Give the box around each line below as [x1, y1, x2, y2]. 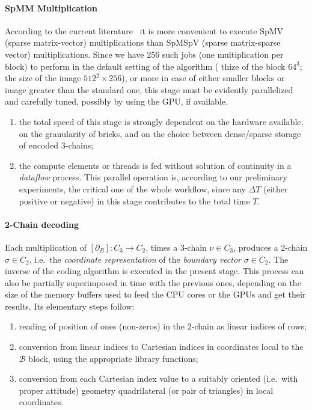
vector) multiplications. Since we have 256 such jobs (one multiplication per [5, 47, 284, 60]
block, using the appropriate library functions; [28, 352, 198, 364]
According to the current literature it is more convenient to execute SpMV [5, 24, 284, 37]
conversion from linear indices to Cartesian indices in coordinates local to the [19, 340, 304, 353]
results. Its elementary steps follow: [5, 299, 135, 312]
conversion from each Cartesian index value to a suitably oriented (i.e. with [19, 372, 298, 385]
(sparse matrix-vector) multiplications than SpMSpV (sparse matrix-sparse [5, 36, 281, 49]
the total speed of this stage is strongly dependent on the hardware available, [19, 115, 304, 127]
